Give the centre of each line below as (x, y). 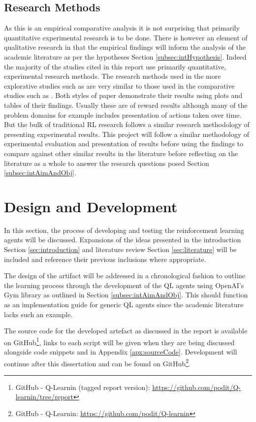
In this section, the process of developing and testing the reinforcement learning (124, 230)
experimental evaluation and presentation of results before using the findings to (124, 144)
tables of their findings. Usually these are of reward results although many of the (126, 105)
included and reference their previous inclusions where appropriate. (105, 259)
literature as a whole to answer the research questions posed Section (107, 163)
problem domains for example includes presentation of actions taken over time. (123, 114)
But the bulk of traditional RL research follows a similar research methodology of (127, 124)
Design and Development (91, 206)
